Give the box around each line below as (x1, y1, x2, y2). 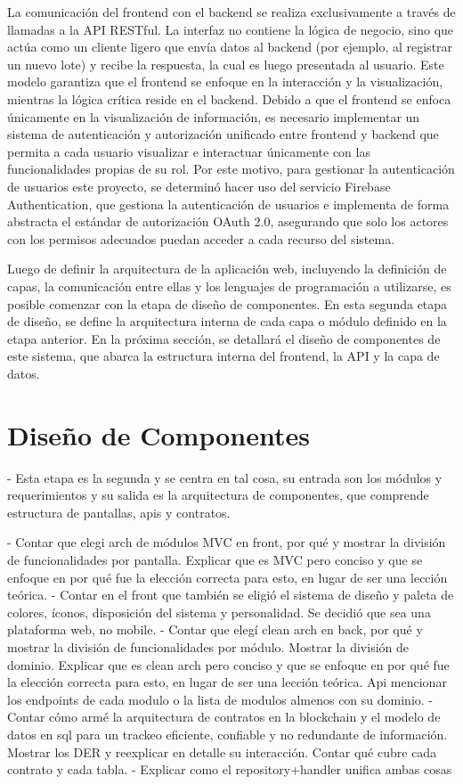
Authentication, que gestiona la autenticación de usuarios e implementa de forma (7, 194, 450, 213)
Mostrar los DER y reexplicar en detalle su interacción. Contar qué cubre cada (7, 742, 437, 761)
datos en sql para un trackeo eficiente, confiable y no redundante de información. (7, 724, 448, 743)
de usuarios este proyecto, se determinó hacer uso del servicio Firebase (7, 176, 391, 195)
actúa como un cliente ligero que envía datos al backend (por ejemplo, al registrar (7, 37, 453, 56)
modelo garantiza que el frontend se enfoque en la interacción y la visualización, (7, 72, 443, 91)
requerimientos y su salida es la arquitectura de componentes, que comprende (7, 486, 429, 504)
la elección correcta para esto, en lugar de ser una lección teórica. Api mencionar (7, 673, 447, 691)
